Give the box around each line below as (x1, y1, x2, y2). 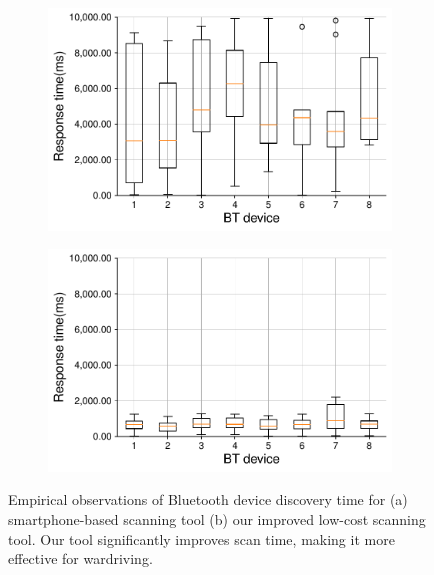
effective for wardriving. (8, 548, 153, 569)
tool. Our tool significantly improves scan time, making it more (8, 528, 395, 549)
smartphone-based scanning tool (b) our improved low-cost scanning (8, 509, 426, 530)
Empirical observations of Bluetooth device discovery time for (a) (8, 489, 408, 510)
